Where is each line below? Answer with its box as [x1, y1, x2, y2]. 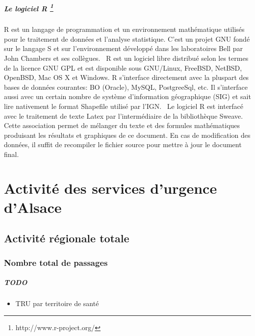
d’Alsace [4, 197, 62, 217]
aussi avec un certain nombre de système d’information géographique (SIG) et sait [4, 91, 251, 102]
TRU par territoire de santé [15, 298, 99, 309]
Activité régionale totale [4, 231, 129, 246]
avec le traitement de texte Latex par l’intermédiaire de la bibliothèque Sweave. [4, 110, 243, 121]
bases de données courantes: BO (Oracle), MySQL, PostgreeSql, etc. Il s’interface [4, 81, 248, 92]
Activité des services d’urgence [4, 178, 217, 198]
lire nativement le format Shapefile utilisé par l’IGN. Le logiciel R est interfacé [4, 101, 244, 111]
